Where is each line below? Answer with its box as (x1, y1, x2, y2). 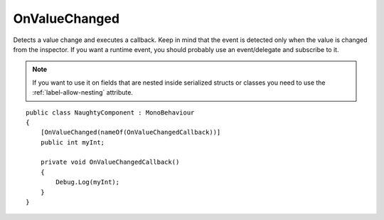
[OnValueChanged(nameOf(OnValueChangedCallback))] (40, 128, 221, 137)
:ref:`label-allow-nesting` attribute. (32, 88, 133, 97)
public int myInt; (40, 138, 105, 146)
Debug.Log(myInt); (55, 178, 120, 187)
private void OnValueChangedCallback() (40, 158, 180, 167)
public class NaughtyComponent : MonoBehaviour (26, 108, 195, 117)
